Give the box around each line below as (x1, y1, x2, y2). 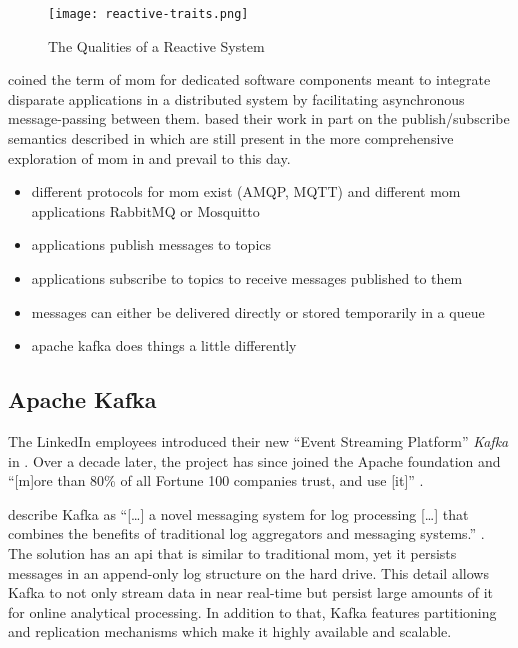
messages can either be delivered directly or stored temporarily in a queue (31, 301, 485, 322)
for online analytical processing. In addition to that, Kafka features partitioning (8, 601, 497, 622)
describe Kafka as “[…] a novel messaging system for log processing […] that (8, 503, 469, 524)
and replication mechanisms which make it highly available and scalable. (8, 621, 452, 642)
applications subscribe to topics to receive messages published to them (31, 268, 463, 288)
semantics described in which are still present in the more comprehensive (8, 128, 454, 149)
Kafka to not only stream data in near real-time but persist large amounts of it (8, 582, 494, 603)
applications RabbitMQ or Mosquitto (31, 200, 260, 221)
